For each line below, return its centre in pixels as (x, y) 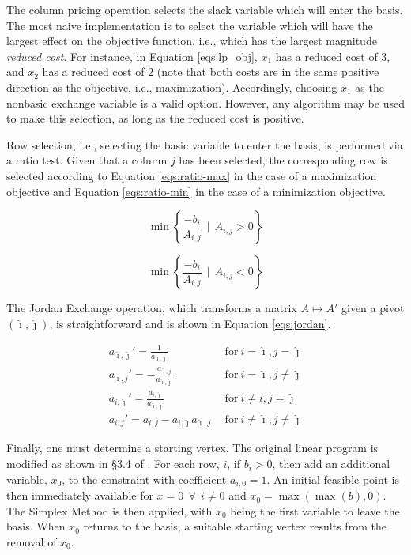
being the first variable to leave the (315, 510)
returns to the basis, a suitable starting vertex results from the (235, 526)
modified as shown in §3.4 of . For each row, (113, 464)
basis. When (36, 526)
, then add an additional (331, 464)
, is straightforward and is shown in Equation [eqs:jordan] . (190, 323)
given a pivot (373, 308)
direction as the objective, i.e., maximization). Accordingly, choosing (172, 87)
